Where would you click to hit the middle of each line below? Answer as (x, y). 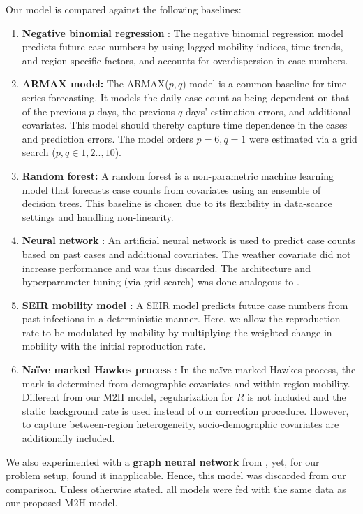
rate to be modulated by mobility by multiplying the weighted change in (177, 332)
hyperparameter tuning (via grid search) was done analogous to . (161, 281)
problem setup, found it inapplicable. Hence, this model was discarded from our (176, 475)
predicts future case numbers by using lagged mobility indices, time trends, (183, 47)
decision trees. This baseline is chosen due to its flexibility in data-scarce (177, 203)
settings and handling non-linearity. (98, 216)
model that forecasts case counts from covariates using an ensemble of (171, 189)
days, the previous (136, 111)
